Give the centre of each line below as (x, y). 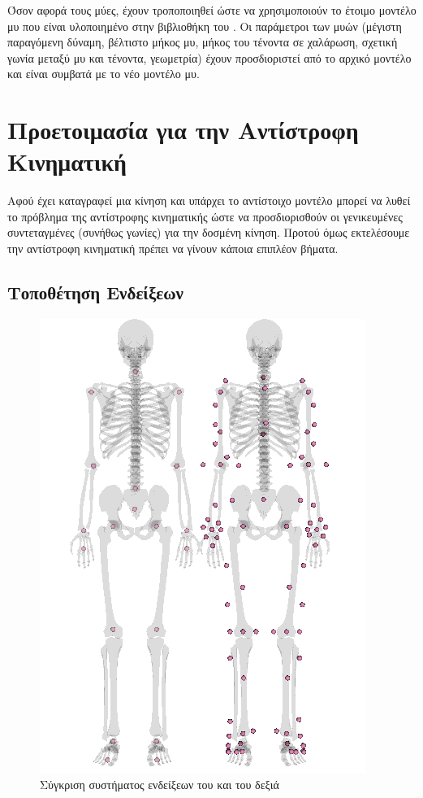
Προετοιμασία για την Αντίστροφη (183, 130)
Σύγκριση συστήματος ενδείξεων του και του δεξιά (160, 785)
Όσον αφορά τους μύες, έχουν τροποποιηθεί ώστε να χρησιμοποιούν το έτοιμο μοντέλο (212, 10)
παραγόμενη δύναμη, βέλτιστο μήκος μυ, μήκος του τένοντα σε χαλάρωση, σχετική (203, 42)
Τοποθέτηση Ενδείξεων (95, 292)
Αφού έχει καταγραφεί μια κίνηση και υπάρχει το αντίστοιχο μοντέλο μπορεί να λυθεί (209, 201)
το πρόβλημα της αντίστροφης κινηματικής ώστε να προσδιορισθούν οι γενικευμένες (205, 216)
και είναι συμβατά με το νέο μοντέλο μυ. (104, 74)
